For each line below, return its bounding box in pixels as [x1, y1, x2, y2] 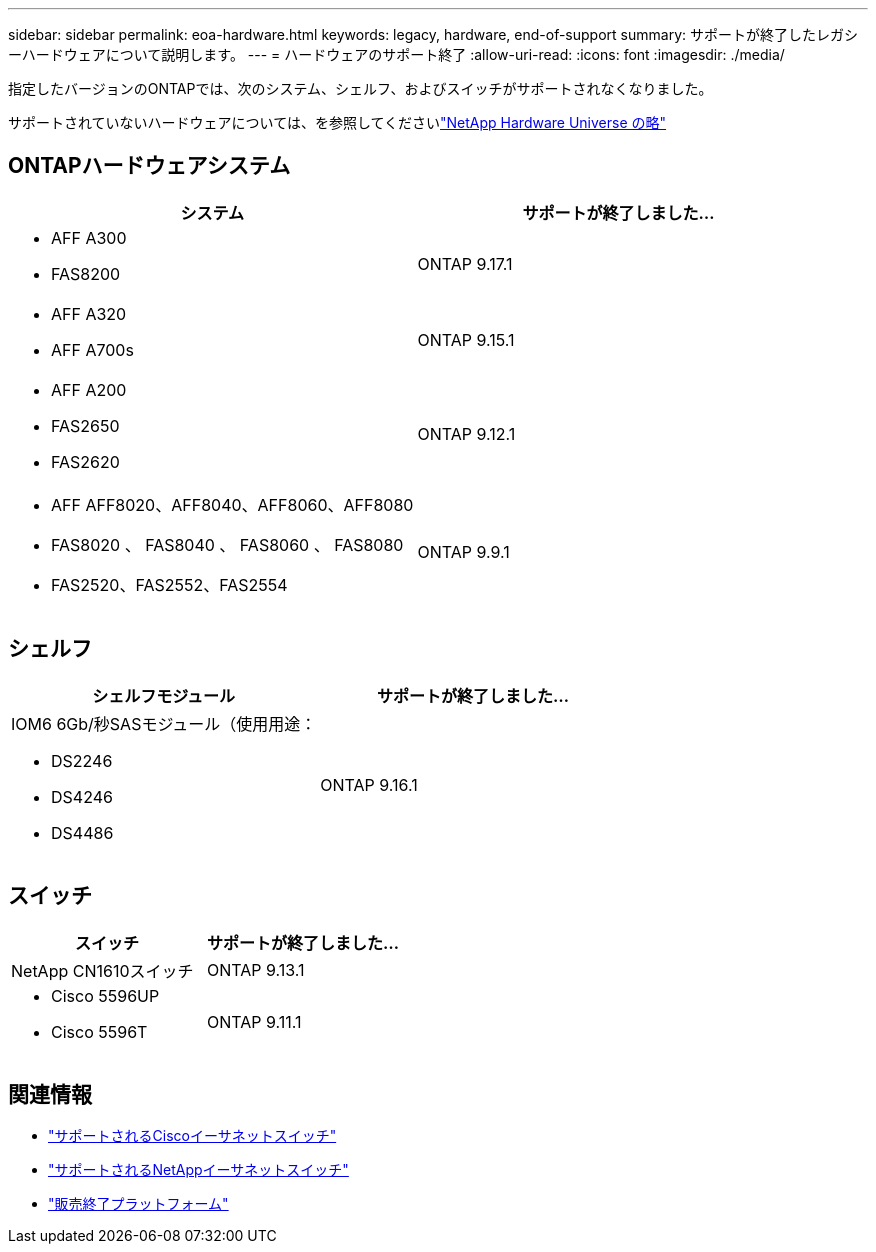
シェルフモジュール [92, 685, 236, 706]
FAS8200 [51, 263, 121, 284]
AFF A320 [51, 303, 127, 324]
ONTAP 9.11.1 [207, 1011, 302, 1032]
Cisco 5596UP [51, 985, 160, 1006]
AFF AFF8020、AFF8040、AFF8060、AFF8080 [51, 494, 414, 515]
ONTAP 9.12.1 [417, 423, 516, 444]
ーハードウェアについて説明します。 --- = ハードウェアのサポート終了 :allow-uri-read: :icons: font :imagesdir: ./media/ [8, 46, 785, 63]
